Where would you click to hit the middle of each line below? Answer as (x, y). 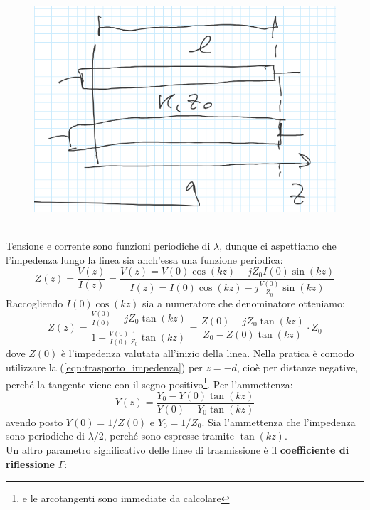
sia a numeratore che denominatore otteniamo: (244, 303)
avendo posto (35, 421)
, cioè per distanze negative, (297, 367)
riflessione (30, 463)
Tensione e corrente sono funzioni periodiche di (108, 245)
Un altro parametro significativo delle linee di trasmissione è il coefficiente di (178, 450)
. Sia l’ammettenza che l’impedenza (279, 421)
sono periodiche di (45, 436)
